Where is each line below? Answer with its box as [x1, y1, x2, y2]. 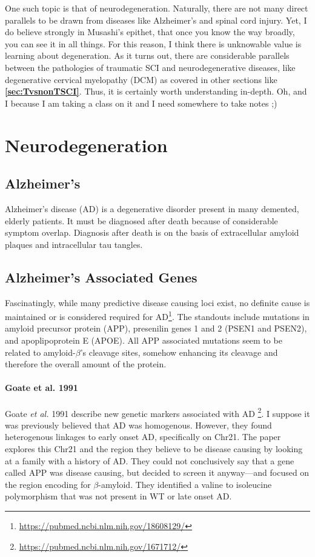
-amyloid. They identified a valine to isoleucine [98, 478, 272, 490]
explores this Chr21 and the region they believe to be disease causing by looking [5, 442, 303, 455]
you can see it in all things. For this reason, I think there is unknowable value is [5, 37, 302, 50]
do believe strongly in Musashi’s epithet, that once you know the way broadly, [5, 25, 295, 38]
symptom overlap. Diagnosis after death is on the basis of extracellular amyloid [5, 226, 299, 239]
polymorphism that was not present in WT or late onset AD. [5, 490, 232, 502]
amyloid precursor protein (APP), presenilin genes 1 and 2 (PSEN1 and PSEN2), [5, 322, 307, 335]
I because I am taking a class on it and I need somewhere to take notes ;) [5, 96, 277, 109]
